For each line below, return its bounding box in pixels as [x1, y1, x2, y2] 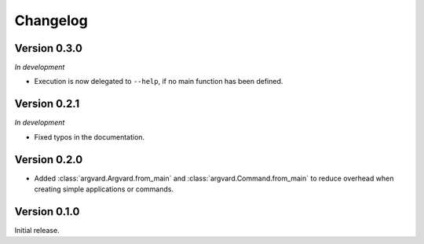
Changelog [14, 12, 88, 29]
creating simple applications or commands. [34, 184, 174, 194]
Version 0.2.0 [14, 153, 83, 166]
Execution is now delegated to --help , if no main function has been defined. [34, 77, 283, 86]
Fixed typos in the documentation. [34, 132, 145, 141]
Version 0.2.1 [14, 97, 80, 111]
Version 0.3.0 [14, 42, 82, 55]
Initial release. [14, 225, 60, 235]
